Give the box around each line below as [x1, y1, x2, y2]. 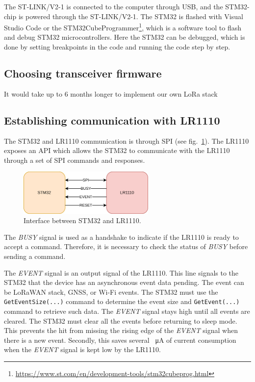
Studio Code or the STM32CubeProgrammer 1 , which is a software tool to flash [4, 21, 242, 32]
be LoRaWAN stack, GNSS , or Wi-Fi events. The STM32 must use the [4, 286, 218, 297]
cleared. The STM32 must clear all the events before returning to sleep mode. [4, 315, 237, 326]
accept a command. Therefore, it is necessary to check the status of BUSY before [4, 241, 248, 252]
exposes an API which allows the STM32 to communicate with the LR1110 [4, 145, 230, 155]
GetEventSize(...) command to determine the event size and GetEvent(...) [4, 296, 240, 306]
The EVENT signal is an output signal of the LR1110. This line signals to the [4, 267, 239, 278]
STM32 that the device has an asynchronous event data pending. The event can [4, 277, 244, 287]
